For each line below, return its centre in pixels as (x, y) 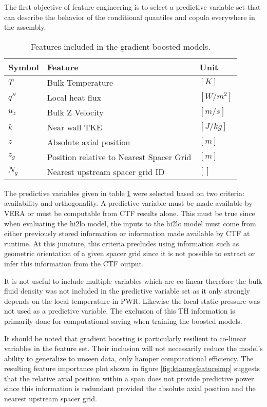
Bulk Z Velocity (75, 112)
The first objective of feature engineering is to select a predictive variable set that (132, 7)
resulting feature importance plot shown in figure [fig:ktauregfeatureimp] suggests (132, 368)
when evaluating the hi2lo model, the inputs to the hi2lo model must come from (130, 223)
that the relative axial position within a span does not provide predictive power (129, 378)
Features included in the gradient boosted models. (120, 46)
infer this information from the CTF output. (74, 263)
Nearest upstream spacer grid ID (106, 171)
